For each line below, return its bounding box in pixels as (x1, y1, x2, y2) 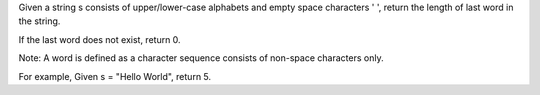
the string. (18, 15, 61, 27)
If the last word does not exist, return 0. (18, 33, 181, 45)
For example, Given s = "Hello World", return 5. (18, 70, 212, 82)
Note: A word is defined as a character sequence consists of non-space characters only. (18, 52, 384, 64)
